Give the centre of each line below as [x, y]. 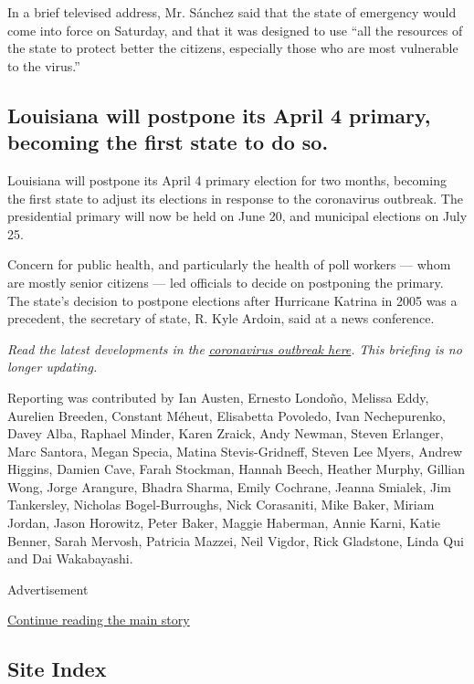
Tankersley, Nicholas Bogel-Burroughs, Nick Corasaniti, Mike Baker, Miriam [221, 505]
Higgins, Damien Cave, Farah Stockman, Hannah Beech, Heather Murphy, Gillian [237, 469]
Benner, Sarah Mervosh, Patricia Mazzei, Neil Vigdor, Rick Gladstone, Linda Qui [236, 540]
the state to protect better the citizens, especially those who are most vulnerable [233, 48]
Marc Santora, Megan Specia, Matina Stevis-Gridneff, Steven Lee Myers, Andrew [235, 451]
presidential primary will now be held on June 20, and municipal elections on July [237, 216]
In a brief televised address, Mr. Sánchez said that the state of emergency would [232, 12]
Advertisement [48, 589]
